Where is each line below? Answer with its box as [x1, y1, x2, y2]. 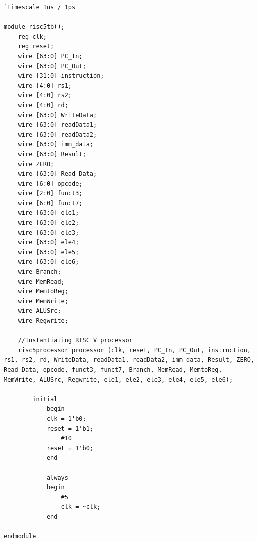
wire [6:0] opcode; [18, 180, 83, 187]
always [46, 474, 68, 481]
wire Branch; [18, 268, 61, 276]
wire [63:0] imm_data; [18, 141, 93, 148]
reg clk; [18, 33, 47, 40]
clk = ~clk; [61, 503, 101, 511]
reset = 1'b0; [46, 444, 93, 452]
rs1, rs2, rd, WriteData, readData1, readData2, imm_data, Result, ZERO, [4, 356, 255, 364]
